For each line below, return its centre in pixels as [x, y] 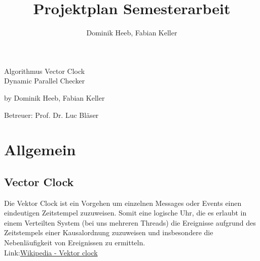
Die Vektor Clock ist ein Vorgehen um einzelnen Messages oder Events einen [123, 203]
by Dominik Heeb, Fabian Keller [54, 97]
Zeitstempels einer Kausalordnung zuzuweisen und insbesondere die [109, 232]
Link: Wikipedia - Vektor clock [51, 252]
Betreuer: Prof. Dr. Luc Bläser [51, 115]
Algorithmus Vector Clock [45, 71]
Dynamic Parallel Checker [45, 81]
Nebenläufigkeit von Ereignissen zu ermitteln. [75, 243]
